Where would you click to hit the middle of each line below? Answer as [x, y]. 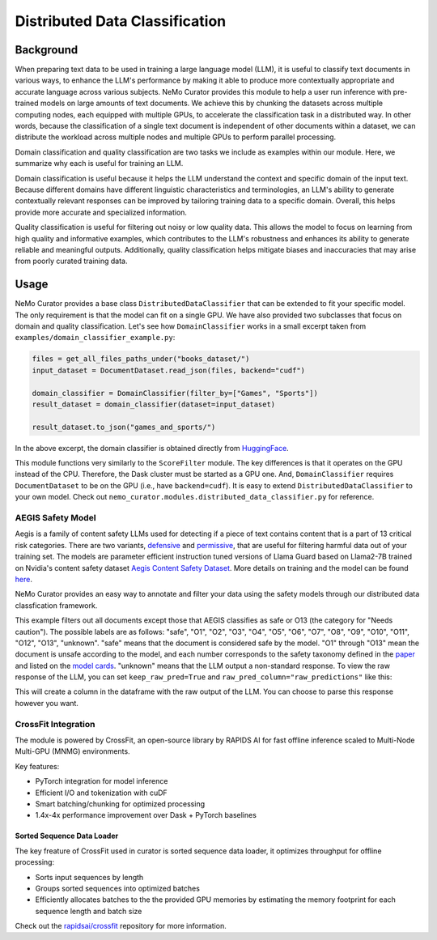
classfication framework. [56, 605]
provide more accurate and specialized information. [101, 212]
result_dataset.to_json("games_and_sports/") [124, 427]
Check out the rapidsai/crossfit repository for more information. [121, 926]
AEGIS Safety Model [55, 518]
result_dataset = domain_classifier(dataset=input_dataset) [154, 404]
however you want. [47, 703]
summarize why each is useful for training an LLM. [99, 164]
